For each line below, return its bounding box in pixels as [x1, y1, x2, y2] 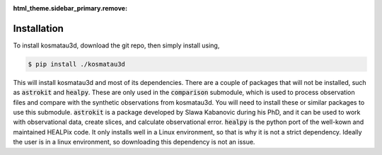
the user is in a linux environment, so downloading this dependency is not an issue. [13, 138, 255, 147]
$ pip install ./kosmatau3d [28, 60, 125, 68]
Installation [13, 22, 64, 35]
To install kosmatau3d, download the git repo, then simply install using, [13, 41, 220, 50]
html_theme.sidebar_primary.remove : [13, 4, 127, 12]
